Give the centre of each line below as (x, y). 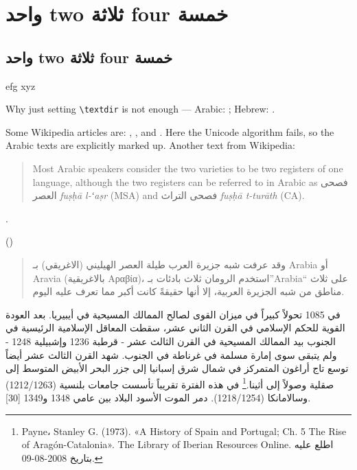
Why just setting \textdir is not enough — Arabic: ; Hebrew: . (140, 109)
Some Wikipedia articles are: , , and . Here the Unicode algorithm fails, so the (170, 131)
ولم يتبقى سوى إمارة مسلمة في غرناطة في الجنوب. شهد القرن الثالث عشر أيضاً (171, 354)
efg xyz (21, 85)
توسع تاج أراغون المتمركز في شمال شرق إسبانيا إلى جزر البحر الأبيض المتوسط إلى (177, 368)
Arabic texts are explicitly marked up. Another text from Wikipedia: (150, 145)
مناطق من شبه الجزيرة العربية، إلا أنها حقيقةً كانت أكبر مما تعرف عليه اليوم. (188, 291)
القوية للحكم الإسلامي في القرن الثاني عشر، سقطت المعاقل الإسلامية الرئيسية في (175, 328)
